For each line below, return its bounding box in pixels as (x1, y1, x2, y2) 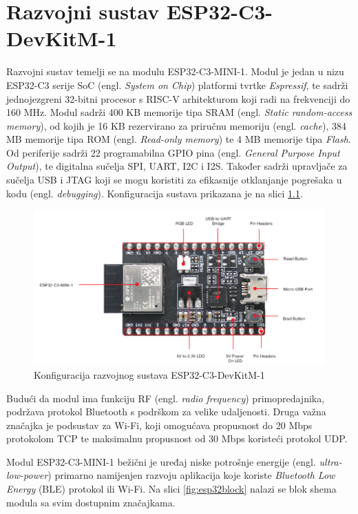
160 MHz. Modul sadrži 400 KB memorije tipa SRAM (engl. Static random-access (6, 105, 352, 119)
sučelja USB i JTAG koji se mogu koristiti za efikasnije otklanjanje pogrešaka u (6, 172, 342, 187)
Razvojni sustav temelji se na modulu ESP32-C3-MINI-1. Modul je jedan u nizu (6, 64, 344, 79)
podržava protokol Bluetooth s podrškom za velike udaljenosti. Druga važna (6, 404, 326, 419)
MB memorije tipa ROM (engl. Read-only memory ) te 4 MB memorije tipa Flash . (6, 132, 351, 146)
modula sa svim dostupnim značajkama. (6, 495, 176, 509)
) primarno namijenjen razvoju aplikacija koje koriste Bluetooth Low (48, 468, 335, 482)
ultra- (319, 454, 342, 468)
